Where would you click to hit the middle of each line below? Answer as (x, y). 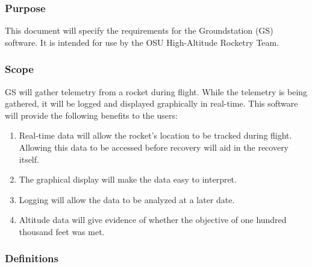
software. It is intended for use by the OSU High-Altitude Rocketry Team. (142, 42)
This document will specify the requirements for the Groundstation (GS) (139, 30)
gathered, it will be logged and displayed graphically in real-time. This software (151, 103)
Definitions (32, 258)
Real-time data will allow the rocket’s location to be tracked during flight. (155, 135)
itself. (29, 159)
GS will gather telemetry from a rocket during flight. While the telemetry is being (156, 91)
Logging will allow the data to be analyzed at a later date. (127, 199)
